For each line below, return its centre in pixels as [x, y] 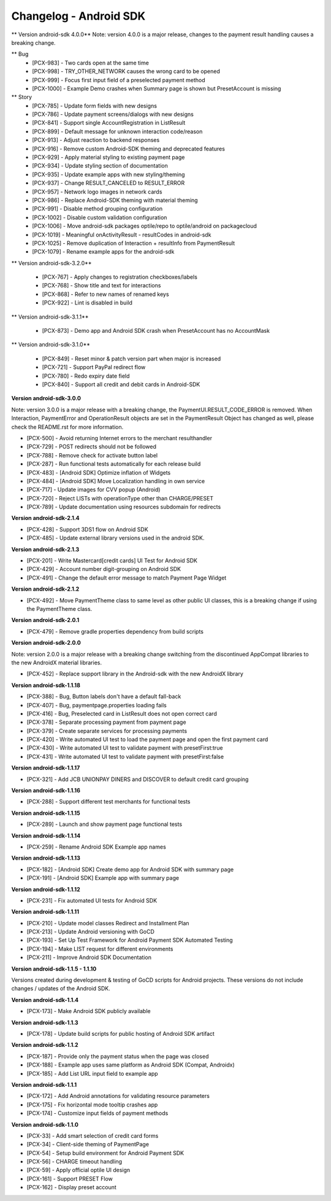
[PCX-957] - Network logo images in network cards [97, 192]
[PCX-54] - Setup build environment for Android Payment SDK [105, 1153]
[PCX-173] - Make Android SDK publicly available [89, 1011]
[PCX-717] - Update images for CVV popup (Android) [93, 490]
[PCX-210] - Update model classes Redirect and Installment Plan [108, 923]
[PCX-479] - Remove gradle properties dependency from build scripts [115, 631]
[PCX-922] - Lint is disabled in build [87, 303]
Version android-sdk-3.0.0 [46, 398]
